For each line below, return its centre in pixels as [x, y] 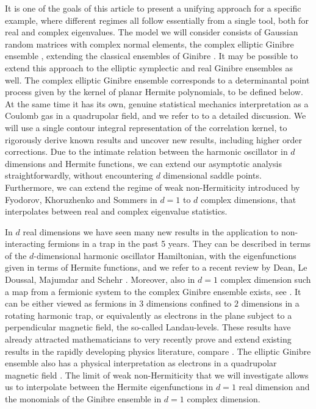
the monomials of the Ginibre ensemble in [83, 399]
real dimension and [274, 387]
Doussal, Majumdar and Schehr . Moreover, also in [100, 279]
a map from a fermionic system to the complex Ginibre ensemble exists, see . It [153, 291]
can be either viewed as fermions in [71, 303]
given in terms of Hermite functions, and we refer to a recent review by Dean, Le [156, 267]
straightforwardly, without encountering [79, 175]
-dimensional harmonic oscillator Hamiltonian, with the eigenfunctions [165, 255]
